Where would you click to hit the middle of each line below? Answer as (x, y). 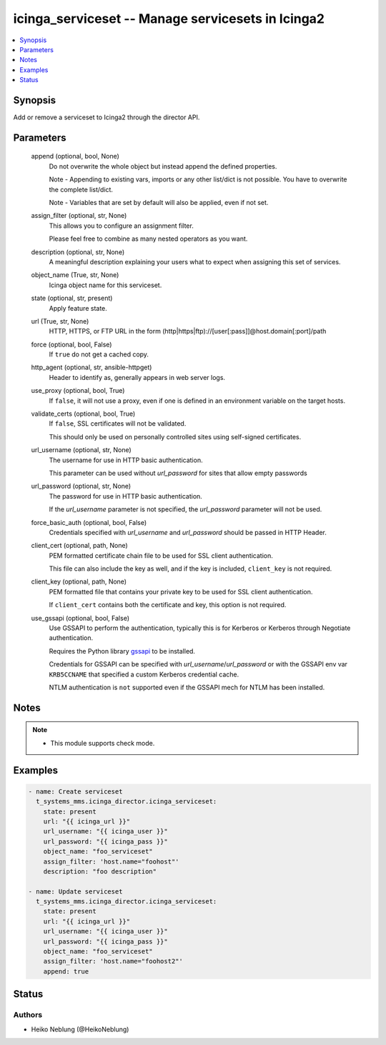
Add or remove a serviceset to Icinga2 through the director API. (107, 117)
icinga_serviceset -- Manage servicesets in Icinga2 (169, 19)
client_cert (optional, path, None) (79, 546)
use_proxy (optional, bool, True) (78, 391)
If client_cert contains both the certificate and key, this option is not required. (168, 605)
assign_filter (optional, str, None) (79, 216)
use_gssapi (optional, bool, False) (80, 618)
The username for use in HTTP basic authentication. (126, 460)
